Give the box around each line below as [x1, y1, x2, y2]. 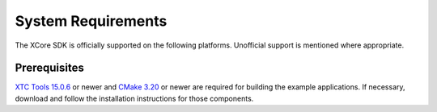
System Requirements [15, 12, 168, 30]
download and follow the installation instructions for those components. [15, 93, 254, 103]
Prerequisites [15, 61, 84, 75]
